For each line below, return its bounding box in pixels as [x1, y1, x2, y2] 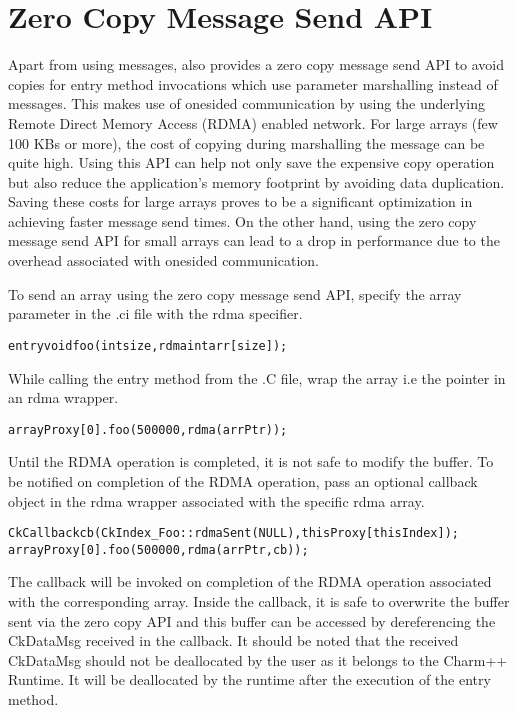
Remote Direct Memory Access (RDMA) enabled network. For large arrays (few [8, 112, 498, 133]
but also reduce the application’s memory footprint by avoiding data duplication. [8, 171, 505, 192]
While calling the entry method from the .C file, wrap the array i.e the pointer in [8, 367, 506, 388]
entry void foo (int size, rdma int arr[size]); [8, 338, 288, 353]
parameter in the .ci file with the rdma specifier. [8, 303, 303, 324]
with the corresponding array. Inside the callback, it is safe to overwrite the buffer [8, 591, 510, 612]
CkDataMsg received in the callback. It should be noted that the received [8, 630, 459, 651]
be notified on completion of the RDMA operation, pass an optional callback [8, 470, 478, 491]
